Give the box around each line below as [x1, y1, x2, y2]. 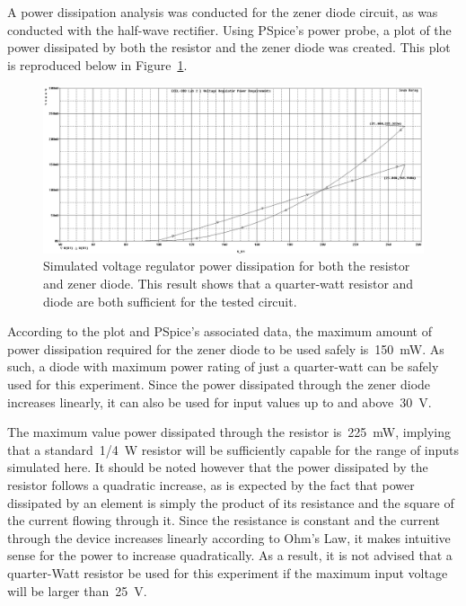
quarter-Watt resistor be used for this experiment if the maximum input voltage [7, 563, 448, 582]
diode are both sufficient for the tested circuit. [43, 291, 297, 310]
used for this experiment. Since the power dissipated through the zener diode [7, 375, 431, 394]
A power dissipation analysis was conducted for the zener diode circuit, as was [7, 3, 438, 21]
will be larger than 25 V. [7, 581, 147, 600]
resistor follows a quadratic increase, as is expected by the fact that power [7, 476, 415, 494]
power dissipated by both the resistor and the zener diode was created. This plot [7, 38, 451, 57]
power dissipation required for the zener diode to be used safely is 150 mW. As [7, 339, 444, 358]
